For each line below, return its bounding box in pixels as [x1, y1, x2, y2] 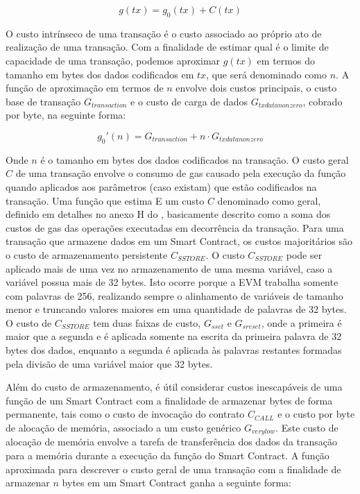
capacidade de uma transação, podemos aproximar [6, 53, 221, 67]
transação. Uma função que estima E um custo [6, 193, 205, 207]
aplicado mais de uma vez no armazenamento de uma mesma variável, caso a [6, 261, 333, 275]
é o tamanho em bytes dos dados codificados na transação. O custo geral [40, 152, 349, 167]
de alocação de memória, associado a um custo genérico [6, 420, 241, 435]
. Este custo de [275, 420, 338, 435]
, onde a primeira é [261, 315, 342, 330]
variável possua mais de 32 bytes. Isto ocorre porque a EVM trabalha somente [6, 275, 338, 289]
